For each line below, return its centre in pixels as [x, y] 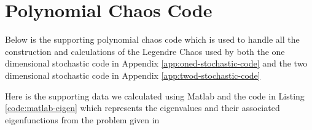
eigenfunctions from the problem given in [82, 119]
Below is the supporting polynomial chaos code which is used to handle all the [152, 39]
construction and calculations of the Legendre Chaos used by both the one [145, 51]
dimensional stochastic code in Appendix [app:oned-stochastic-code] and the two [156, 63]
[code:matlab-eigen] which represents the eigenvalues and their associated [142, 108]
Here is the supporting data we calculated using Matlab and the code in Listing [155, 96]
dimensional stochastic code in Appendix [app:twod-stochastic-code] [133, 75]
